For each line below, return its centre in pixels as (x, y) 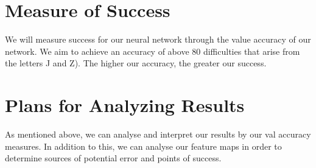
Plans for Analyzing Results (125, 105)
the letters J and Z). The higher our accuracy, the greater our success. (136, 63)
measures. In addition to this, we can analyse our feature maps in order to (143, 146)
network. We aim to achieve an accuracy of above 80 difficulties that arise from (153, 51)
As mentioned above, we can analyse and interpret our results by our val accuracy (158, 134)
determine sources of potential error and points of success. (113, 158)
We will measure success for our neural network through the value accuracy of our (158, 39)
